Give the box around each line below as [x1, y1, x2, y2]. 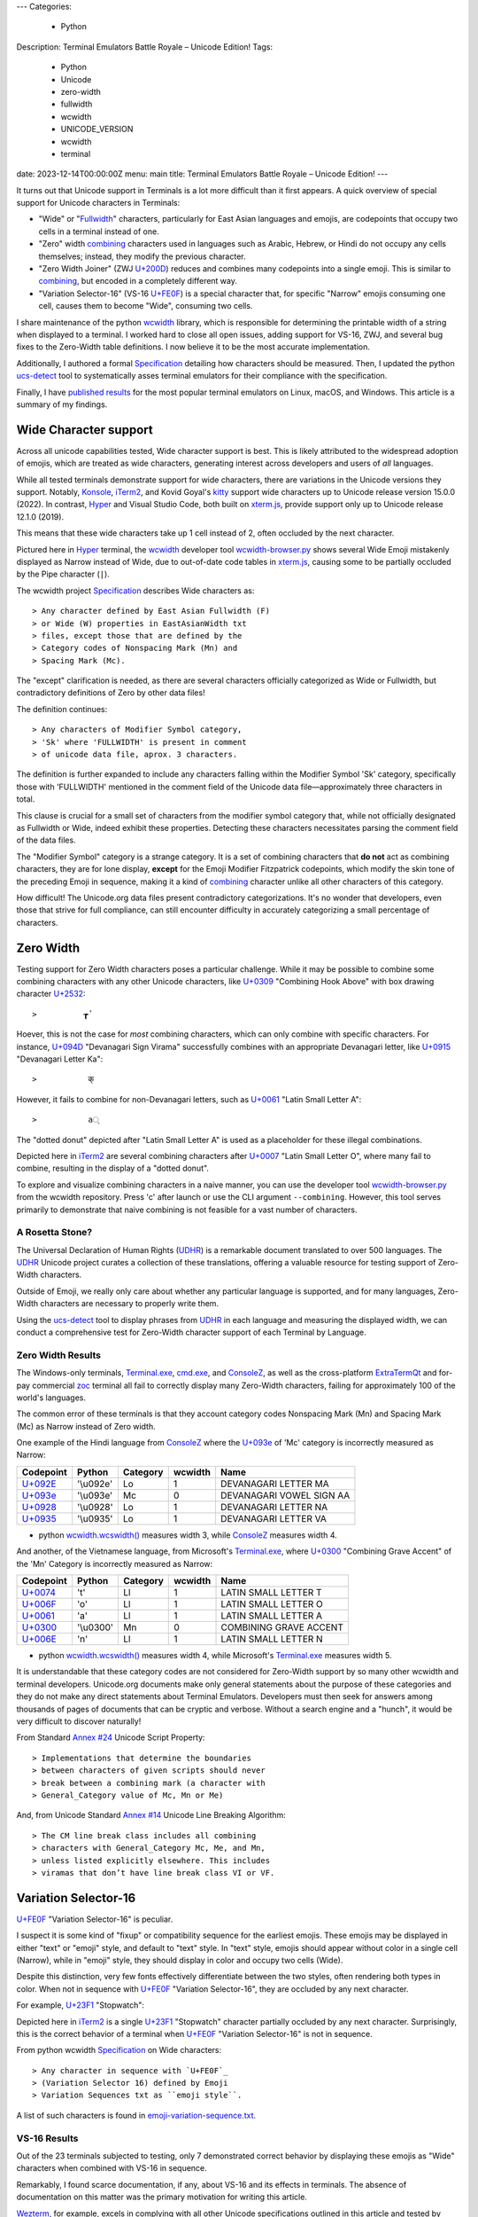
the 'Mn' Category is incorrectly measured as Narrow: [16, 1558, 213, 1569]
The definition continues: [16, 703, 108, 714]
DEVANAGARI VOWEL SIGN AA [220, 1489, 351, 1501]
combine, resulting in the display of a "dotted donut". [16, 1163, 210, 1174]
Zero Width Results [16, 1349, 102, 1361]
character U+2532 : [16, 989, 86, 999]
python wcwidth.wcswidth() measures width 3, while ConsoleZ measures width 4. [38, 1530, 338, 1540]
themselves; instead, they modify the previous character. [38, 251, 246, 262]
